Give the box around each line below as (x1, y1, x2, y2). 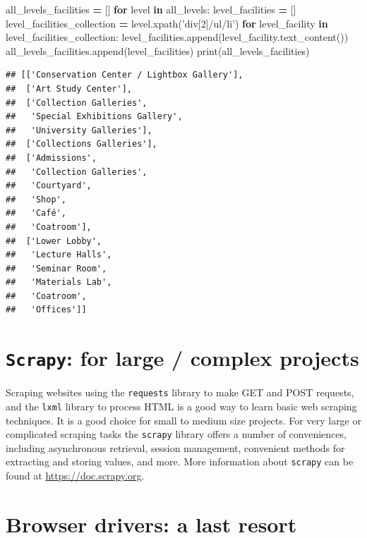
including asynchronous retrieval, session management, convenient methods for (6, 440, 345, 455)
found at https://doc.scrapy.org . (6, 468, 145, 483)
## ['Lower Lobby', (6, 236, 102, 246)
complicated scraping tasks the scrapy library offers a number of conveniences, (6, 427, 347, 441)
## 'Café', (6, 208, 66, 219)
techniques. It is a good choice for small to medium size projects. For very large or (6, 412, 361, 427)
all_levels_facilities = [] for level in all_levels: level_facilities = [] (6, 2, 296, 16)
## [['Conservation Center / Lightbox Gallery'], (6, 70, 243, 80)
